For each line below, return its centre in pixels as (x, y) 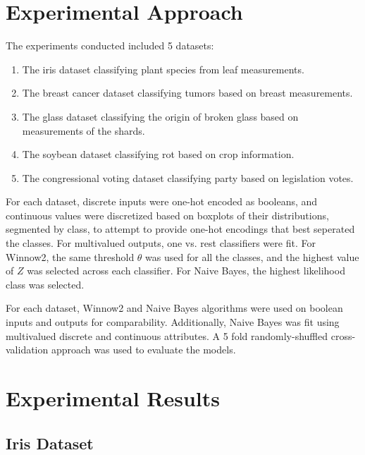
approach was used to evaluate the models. (143, 350)
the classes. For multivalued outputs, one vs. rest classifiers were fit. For (161, 243)
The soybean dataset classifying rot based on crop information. (158, 154)
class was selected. (45, 284)
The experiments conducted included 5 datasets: (110, 45)
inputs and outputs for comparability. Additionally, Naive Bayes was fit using (173, 322)
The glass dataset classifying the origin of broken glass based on (160, 116)
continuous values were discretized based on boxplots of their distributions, (167, 215)
